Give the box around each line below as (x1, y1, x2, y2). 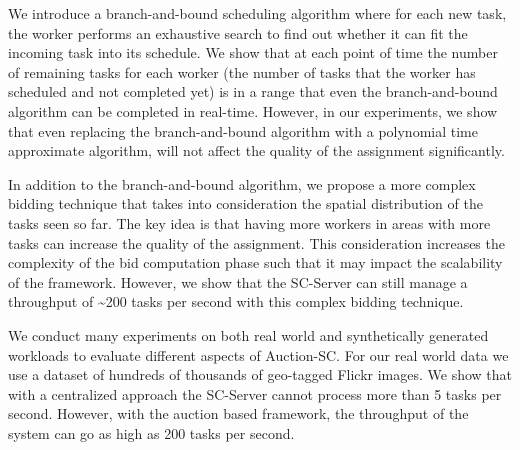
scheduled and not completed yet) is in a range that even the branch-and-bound (8, 81, 498, 102)
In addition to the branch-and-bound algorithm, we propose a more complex (8, 173, 476, 194)
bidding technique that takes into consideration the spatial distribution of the (8, 193, 483, 214)
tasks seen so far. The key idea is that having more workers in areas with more (8, 212, 491, 233)
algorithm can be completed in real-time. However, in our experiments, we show (8, 100, 498, 121)
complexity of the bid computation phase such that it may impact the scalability (8, 252, 503, 273)
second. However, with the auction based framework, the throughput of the (8, 403, 469, 424)
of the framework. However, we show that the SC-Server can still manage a (8, 271, 468, 292)
